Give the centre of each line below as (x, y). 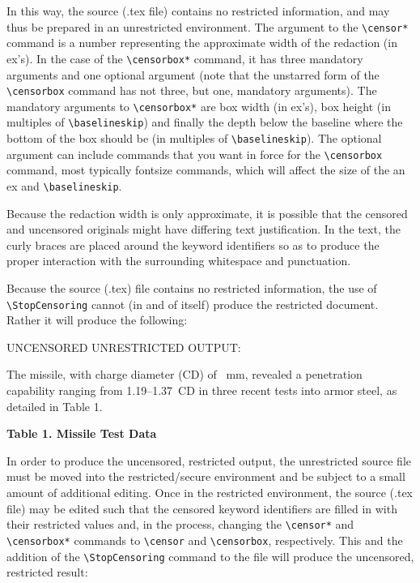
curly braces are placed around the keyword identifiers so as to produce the (193, 244)
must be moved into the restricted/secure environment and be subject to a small (206, 476)
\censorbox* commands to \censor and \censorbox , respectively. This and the (205, 540)
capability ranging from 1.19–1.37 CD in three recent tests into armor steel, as (202, 390)
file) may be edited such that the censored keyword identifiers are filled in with (202, 508)
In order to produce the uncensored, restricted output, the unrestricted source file (209, 460)
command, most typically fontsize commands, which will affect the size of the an (206, 170)
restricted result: (47, 572)
